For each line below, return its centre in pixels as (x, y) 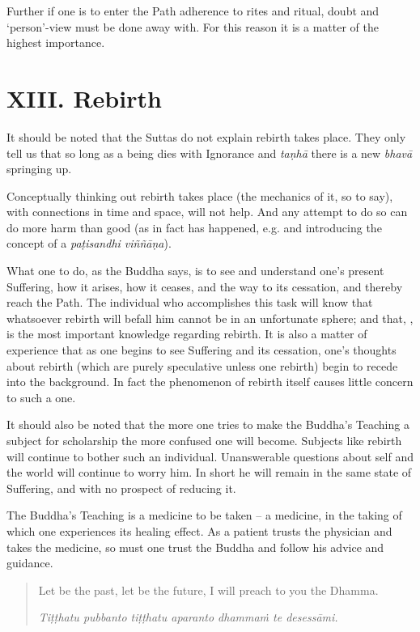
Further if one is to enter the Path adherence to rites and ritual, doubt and (193, 11)
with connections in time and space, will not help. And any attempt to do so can (207, 212)
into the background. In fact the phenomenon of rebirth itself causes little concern (210, 382)
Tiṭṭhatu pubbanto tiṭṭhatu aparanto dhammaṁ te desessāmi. (188, 617)
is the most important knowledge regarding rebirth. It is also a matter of (187, 334)
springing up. (39, 169)
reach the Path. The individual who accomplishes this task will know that (190, 302)
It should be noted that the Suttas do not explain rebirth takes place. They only (206, 136)
